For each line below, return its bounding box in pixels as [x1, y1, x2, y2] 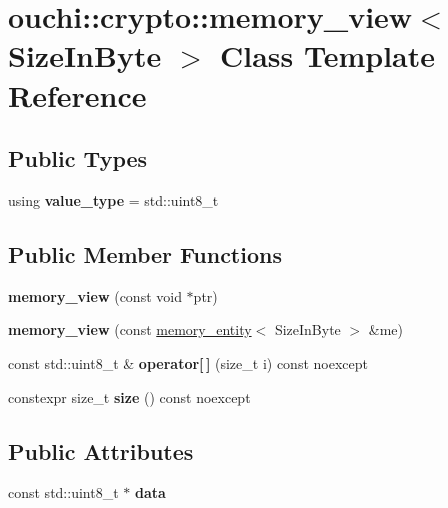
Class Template [219, 35, 435, 76]
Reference [8, 74, 147, 115]
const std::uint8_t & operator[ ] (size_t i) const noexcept [8, 352, 368, 373]
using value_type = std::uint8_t [8, 189, 219, 210]
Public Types [8, 143, 148, 174]
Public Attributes [8, 435, 194, 466]
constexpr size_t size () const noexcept [8, 386, 251, 407]
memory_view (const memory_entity [8, 319, 252, 340]
